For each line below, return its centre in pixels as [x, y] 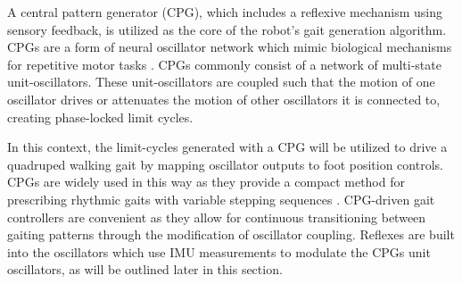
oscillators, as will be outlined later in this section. [145, 269]
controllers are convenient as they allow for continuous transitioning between [217, 217]
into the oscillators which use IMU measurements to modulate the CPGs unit [219, 251]
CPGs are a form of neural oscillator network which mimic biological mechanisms [230, 47]
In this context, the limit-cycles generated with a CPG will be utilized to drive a [227, 147]
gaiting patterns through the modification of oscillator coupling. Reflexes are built [231, 234]
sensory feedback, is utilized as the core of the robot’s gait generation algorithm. [227, 29]
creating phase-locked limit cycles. [100, 117]
